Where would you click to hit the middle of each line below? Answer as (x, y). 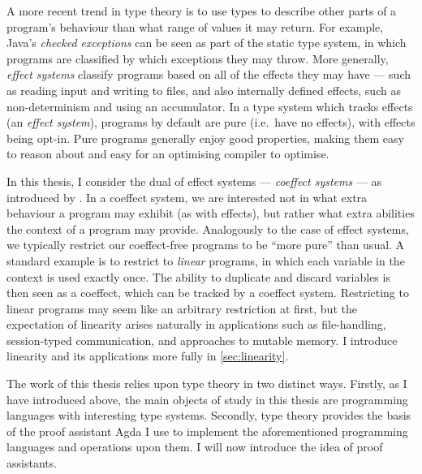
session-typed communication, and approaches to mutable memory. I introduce (202, 340)
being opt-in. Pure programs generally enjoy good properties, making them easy (205, 138)
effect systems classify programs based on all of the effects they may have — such (209, 74)
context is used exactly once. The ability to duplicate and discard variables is (198, 276)
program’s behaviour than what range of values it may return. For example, (195, 26)
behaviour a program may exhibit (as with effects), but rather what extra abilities (211, 213)
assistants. (32, 463)
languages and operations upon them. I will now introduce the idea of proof (195, 447)
